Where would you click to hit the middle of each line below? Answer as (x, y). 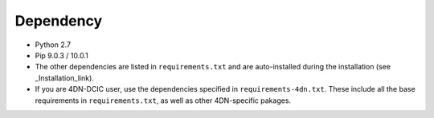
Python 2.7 (53, 45)
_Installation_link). (64, 78)
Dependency (59, 21)
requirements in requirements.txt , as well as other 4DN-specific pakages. (163, 100)
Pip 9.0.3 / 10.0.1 (61, 55)
